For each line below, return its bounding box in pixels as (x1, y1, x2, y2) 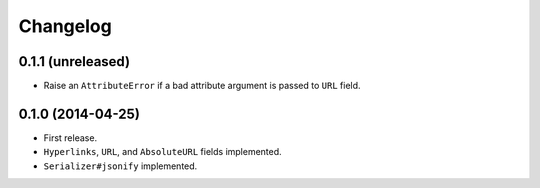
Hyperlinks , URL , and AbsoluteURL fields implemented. (43, 146, 282, 158)
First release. (43, 131, 98, 144)
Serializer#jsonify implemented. (43, 160, 198, 172)
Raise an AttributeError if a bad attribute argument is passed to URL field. (43, 80, 361, 92)
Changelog (18, 15, 112, 37)
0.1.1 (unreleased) (18, 53, 130, 70)
